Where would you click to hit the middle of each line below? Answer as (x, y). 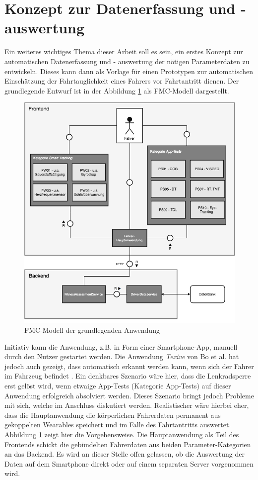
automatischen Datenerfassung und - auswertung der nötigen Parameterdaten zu (127, 61)
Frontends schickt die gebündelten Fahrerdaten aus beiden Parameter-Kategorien (128, 444)
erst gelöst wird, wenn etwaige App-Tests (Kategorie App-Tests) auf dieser (118, 385)
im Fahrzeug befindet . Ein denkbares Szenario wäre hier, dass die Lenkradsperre (128, 376)
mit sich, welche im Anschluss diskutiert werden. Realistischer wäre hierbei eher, (127, 405)
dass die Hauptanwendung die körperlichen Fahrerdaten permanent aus (113, 415)
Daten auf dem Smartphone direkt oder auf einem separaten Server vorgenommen (129, 463)
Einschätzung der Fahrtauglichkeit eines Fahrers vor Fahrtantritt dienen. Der (122, 81)
